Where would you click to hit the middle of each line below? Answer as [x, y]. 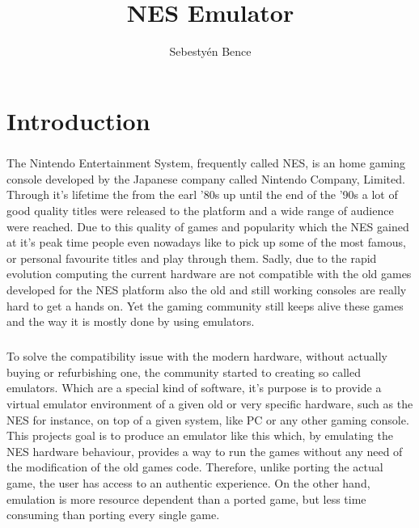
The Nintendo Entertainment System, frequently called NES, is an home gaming [206, 163]
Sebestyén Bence [210, 51]
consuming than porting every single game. [113, 515]
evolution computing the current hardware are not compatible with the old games [209, 274]
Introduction [78, 120]
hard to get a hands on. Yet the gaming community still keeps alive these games [205, 305]
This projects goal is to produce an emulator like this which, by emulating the [200, 435]
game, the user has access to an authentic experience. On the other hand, [188, 482]
